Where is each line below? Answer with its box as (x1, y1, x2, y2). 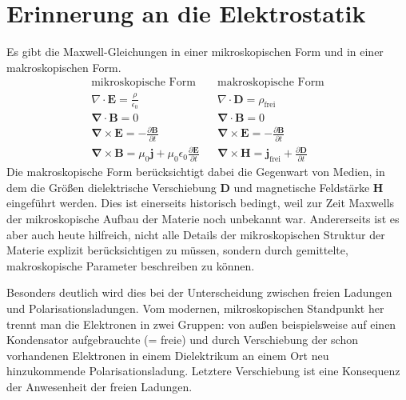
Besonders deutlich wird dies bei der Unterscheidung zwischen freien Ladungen (6, 284, 392, 301)
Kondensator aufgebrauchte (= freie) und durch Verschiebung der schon (6, 331, 358, 348)
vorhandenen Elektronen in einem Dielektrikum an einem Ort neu (6, 346, 329, 363)
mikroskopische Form (91, 77, 196, 89)
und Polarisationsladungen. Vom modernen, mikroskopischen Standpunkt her (6, 299, 384, 316)
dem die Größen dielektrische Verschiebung (6, 178, 217, 195)
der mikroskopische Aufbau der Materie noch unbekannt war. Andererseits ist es (6, 210, 400, 226)
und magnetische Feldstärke (233, 178, 370, 195)
